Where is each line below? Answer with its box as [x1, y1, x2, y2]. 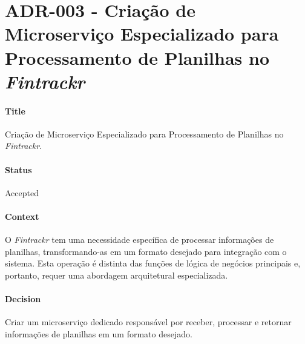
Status [5, 163, 32, 176]
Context [5, 210, 39, 222]
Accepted [5, 186, 39, 199]
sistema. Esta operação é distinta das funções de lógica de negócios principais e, [5, 257, 301, 270]
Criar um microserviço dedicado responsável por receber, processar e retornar [5, 316, 292, 328]
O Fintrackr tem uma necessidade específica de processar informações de [5, 233, 274, 246]
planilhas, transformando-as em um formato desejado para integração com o [5, 245, 287, 257]
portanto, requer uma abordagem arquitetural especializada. [5, 268, 228, 281]
